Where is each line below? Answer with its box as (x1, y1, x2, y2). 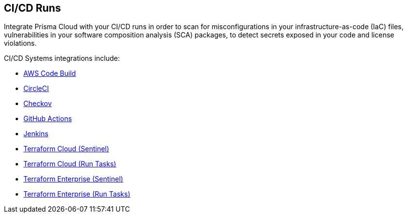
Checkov (23, 99, 52, 108)
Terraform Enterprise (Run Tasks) (23, 190, 131, 199)
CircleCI (23, 84, 49, 93)
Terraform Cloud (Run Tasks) (23, 160, 116, 168)
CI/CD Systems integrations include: (4, 54, 120, 63)
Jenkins (23, 129, 49, 138)
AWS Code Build (23, 69, 76, 78)
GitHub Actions (23, 114, 72, 123)
